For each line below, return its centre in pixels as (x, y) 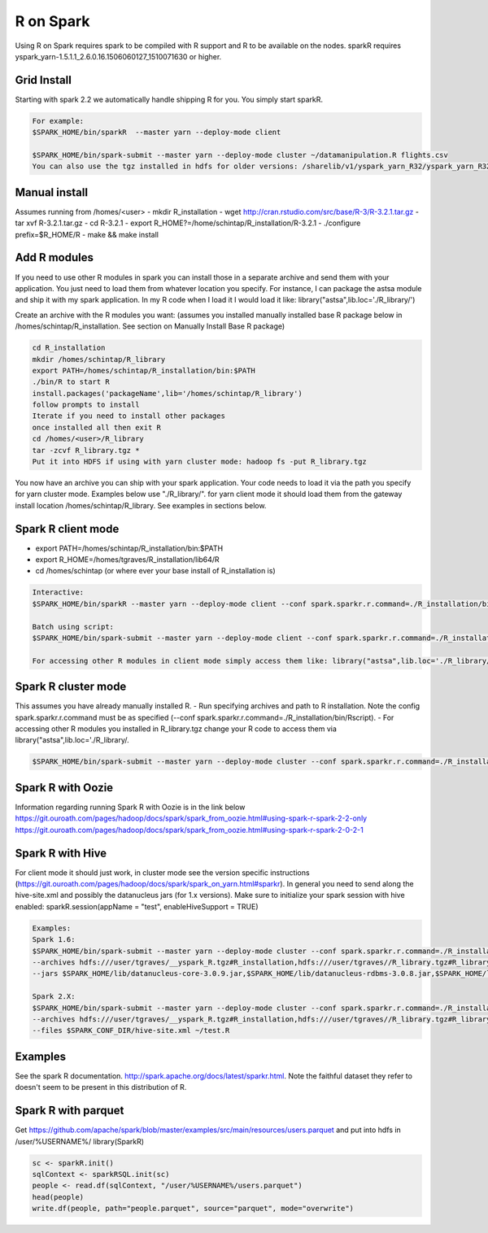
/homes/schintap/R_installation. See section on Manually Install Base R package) (150, 326)
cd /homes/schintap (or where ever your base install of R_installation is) (155, 571)
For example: (58, 121)
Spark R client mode (67, 529)
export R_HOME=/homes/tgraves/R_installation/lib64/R (127, 560)
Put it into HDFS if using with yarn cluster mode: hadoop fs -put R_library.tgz (200, 462)
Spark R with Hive (61, 853)
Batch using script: (73, 627)
